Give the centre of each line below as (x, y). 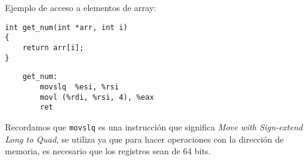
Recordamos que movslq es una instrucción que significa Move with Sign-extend (154, 126)
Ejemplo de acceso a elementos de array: (81, 7)
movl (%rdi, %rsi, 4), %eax (97, 97)
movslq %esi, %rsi (80, 87)
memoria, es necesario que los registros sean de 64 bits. (108, 151)
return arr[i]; (53, 47)
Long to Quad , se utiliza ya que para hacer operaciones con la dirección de (145, 139)
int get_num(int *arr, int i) (66, 27)
